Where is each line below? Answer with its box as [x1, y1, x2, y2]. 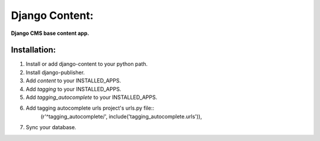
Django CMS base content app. [11, 30, 89, 37]
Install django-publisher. [25, 69, 85, 76]
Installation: [11, 45, 56, 55]
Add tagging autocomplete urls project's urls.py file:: [25, 104, 154, 112]
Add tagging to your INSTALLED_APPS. [25, 85, 121, 92]
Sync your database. [25, 124, 76, 131]
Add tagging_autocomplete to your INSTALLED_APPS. [25, 94, 158, 101]
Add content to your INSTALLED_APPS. [25, 77, 121, 84]
